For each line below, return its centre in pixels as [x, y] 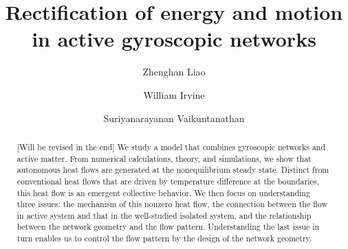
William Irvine [174, 94]
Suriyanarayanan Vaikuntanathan [174, 118]
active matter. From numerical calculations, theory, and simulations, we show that [164, 158]
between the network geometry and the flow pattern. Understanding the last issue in [168, 227]
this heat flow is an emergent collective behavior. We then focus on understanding [163, 192]
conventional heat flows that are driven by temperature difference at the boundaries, [168, 181]
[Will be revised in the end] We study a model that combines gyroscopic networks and [171, 146]
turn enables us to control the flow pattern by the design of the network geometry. [164, 238]
